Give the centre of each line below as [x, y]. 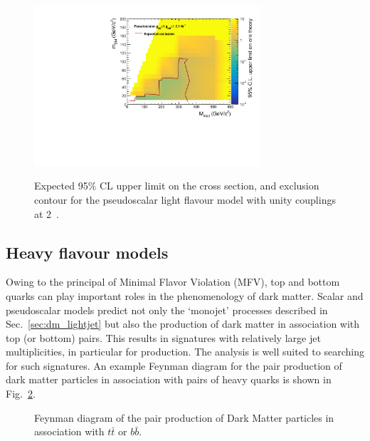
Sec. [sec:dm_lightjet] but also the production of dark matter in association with [183, 324]
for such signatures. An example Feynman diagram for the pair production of [174, 365]
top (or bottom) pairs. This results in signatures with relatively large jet [163, 337]
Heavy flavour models [87, 252]
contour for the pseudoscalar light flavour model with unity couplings [185, 199]
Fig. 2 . [21, 394]
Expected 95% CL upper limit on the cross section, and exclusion [177, 186]
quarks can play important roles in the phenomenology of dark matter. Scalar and [185, 295]
